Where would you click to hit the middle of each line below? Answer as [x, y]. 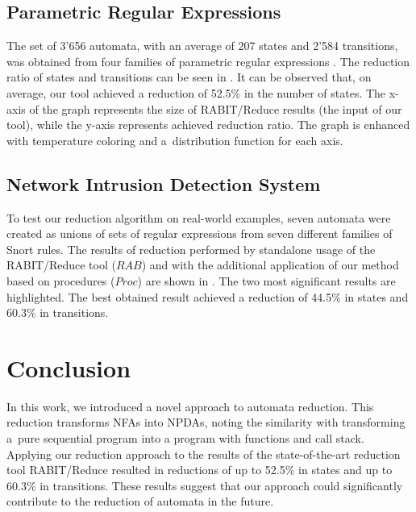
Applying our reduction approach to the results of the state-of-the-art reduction [204, 454]
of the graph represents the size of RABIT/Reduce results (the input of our [216, 108]
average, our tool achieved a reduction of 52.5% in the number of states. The [196, 92]
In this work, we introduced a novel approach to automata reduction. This [190, 406]
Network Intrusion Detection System [164, 183]
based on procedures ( [61, 280]
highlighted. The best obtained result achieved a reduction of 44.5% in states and [208, 296]
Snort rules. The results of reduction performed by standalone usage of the [191, 249]
